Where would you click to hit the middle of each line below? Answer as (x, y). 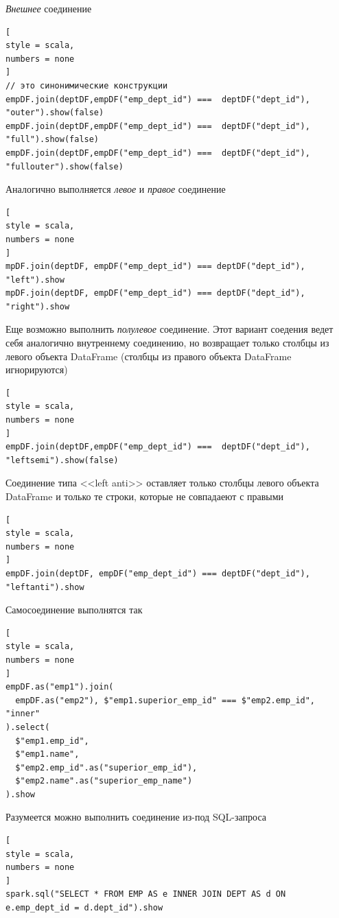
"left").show (35, 280)
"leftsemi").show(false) (62, 460)
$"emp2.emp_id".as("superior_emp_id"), (106, 767)
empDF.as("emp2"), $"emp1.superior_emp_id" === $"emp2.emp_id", (165, 700)
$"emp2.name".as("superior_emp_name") (104, 781)
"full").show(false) (52, 140)
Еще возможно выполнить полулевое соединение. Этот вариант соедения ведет (169, 329)
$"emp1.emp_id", (52, 741)
